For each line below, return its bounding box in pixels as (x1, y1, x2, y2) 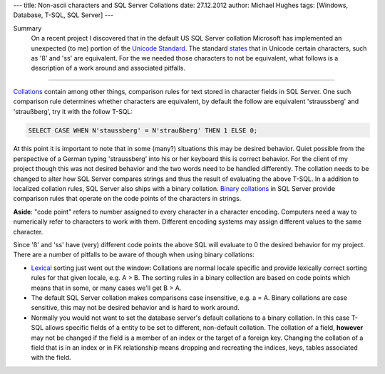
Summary (13, 24, 42, 32)
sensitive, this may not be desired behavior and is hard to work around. (31, 303, 240, 312)
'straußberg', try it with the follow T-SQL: (13, 107, 133, 115)
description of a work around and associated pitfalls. (31, 64, 185, 73)
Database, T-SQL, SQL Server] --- (13, 11, 114, 19)
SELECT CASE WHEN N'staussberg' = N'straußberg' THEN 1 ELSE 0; (28, 126, 258, 135)
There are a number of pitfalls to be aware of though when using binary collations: (13, 250, 255, 259)
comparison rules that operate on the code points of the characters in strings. (13, 194, 242, 203)
